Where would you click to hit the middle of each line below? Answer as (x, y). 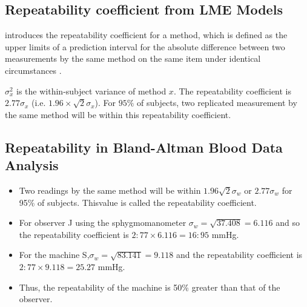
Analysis (32, 165)
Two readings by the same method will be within (110, 190)
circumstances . (33, 70)
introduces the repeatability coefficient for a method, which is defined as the (146, 35)
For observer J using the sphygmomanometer (103, 223)
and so (288, 223)
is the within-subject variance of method (91, 91)
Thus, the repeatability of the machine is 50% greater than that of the (150, 287)
